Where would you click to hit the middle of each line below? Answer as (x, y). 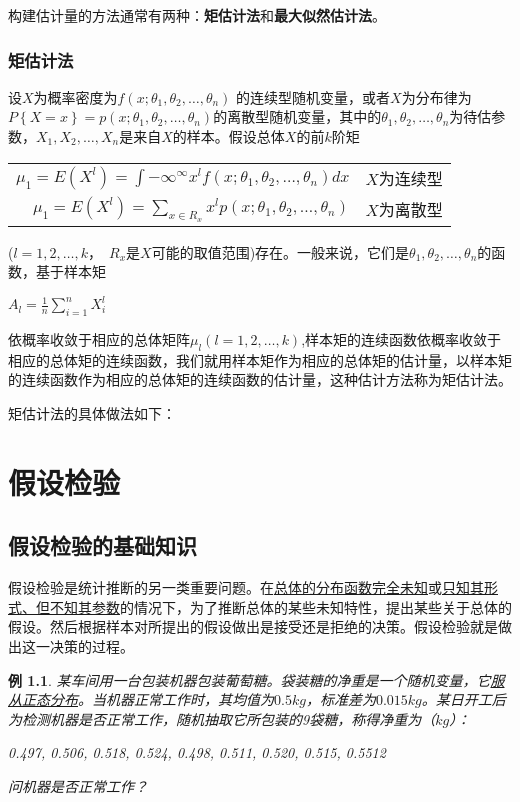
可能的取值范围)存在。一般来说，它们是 (280, 251)
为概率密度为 (75, 96)
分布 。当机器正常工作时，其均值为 (161, 699)
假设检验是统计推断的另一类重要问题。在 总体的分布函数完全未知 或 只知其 (246, 587)
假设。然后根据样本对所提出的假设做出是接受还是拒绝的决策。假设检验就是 (253, 626)
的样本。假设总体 (228, 136)
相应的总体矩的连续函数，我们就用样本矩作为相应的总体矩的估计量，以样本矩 (260, 359)
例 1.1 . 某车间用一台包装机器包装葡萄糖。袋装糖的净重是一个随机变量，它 (249, 679)
